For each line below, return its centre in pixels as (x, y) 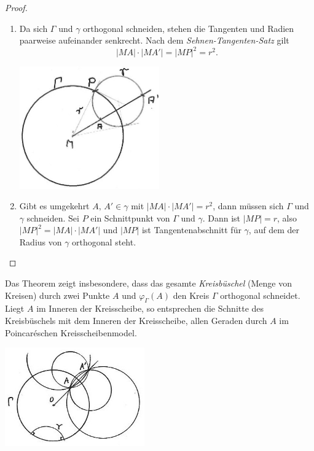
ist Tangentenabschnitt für (191, 230)
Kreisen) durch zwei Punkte (57, 295)
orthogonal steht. (104, 241)
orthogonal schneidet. (260, 295)
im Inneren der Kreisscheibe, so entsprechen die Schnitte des (150, 308)
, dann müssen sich (248, 206)
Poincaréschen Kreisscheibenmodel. (71, 332)
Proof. (16, 7)
